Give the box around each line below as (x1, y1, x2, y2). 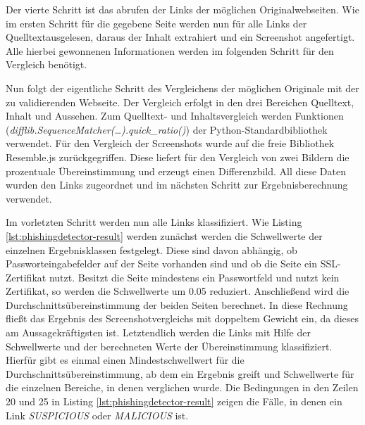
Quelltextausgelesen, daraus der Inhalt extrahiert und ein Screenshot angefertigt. (6, 30, 355, 44)
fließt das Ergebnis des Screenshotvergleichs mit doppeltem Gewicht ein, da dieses (6, 311, 359, 326)
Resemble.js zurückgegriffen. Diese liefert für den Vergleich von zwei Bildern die (6, 149, 349, 164)
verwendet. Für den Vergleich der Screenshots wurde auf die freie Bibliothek (6, 136, 335, 151)
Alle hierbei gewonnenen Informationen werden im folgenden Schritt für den (6, 43, 334, 58)
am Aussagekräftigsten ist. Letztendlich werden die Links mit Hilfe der (6, 325, 311, 340)
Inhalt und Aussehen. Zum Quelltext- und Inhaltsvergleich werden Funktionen (6, 108, 344, 123)
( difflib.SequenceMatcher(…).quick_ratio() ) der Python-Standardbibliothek (6, 122, 328, 137)
